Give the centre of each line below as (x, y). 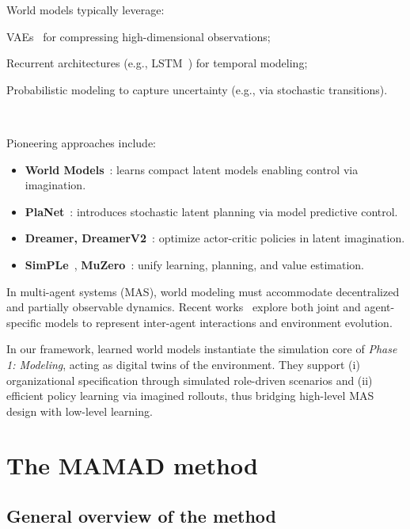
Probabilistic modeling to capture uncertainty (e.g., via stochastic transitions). (197, 89)
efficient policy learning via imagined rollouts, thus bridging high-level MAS (190, 396)
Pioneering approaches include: (81, 142)
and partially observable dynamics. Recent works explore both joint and (184, 307)
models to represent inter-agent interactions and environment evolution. (218, 322)
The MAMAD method (132, 465)
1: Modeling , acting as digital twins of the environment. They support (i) (183, 364)
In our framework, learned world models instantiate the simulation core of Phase (202, 349)
